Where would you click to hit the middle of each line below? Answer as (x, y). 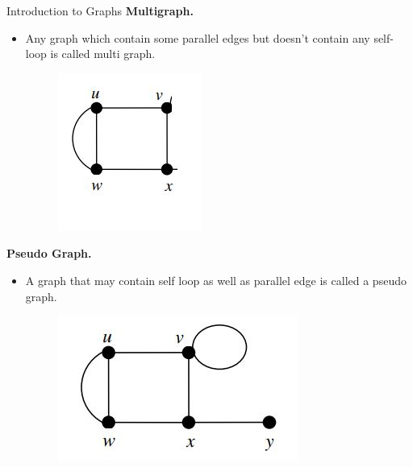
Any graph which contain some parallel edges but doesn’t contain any (198, 37)
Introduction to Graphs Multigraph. (100, 10)
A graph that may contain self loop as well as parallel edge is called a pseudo (216, 280)
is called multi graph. (103, 54)
